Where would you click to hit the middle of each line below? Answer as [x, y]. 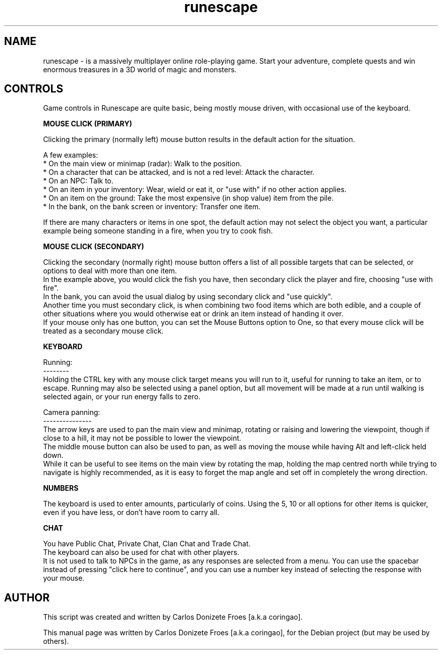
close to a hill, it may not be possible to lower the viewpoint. [142, 438]
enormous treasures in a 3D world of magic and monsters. [140, 69]
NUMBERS [61, 488]
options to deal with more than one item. [110, 271]
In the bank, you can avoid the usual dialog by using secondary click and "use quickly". [188, 297]
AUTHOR [27, 597]
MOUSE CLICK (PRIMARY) [88, 124]
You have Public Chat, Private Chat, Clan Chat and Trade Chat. [147, 544]
